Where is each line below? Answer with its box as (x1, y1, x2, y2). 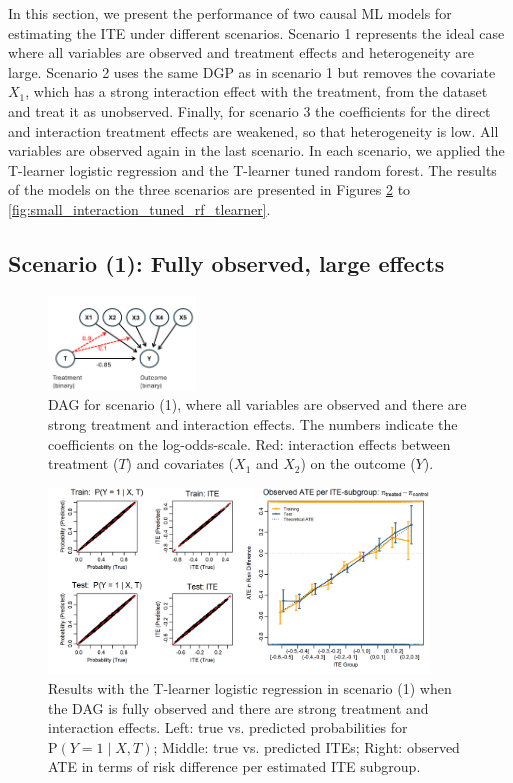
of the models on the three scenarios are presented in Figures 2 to (8, 179, 411, 200)
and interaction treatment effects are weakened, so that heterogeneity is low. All (8, 120, 499, 141)
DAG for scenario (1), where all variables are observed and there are (48, 394, 467, 415)
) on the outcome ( (300, 453, 416, 474)
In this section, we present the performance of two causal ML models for (8, 3, 452, 23)
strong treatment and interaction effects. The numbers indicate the (48, 413, 458, 434)
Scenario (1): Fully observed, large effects (8, 247, 445, 278)
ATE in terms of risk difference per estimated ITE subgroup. (48, 756, 421, 777)
